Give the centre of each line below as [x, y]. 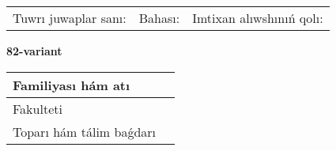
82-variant [34, 51]
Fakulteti [38, 108]
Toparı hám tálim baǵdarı [85, 131]
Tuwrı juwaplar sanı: [70, 18]
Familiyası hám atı [72, 85]
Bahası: [159, 18]
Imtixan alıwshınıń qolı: [258, 18]
